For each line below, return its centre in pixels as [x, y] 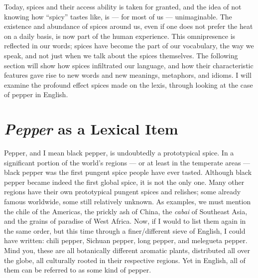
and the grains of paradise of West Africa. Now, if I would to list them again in [125, 221]
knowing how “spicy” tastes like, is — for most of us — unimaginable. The [118, 16]
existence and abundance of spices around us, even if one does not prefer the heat [129, 26]
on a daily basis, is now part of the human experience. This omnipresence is [120, 36]
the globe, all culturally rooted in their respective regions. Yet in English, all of [125, 260]
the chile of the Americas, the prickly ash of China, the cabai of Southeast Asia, [126, 211]
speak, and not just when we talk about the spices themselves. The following [121, 55]
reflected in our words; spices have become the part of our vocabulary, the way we [129, 46]
